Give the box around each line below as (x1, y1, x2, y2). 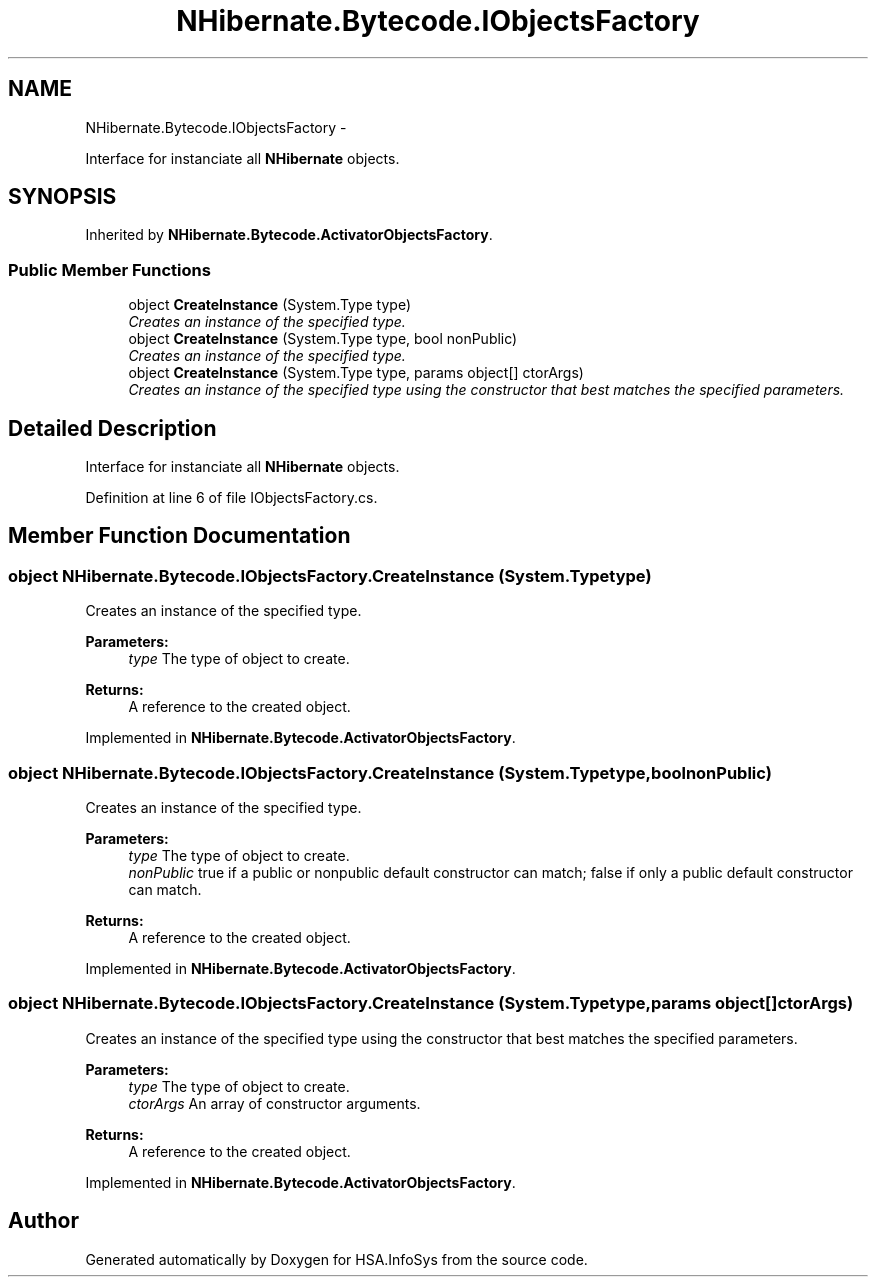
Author (8, 1208, 79, 1234)
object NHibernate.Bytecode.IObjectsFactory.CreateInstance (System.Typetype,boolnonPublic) (8, 762, 772, 783)
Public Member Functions (8, 259, 211, 280)
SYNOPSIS (8, 184, 117, 210)
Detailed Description (8, 415, 217, 441)
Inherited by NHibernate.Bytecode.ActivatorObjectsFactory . (85, 226, 493, 244)
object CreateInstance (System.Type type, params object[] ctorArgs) (128, 364, 584, 382)
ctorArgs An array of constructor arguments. (128, 1094, 421, 1112)
